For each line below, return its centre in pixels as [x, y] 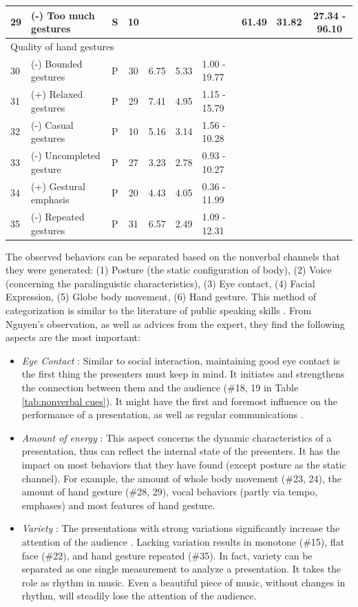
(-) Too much [63, 15]
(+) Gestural [58, 186]
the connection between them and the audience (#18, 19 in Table [160, 387]
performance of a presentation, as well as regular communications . [162, 414]
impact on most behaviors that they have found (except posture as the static [184, 464]
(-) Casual [52, 124]
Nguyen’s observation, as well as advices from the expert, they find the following [175, 323]
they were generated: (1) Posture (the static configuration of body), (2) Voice [169, 270]
